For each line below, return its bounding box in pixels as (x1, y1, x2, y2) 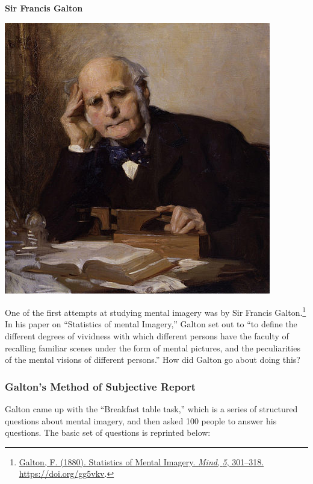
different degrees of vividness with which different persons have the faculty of (5, 330, 289, 342)
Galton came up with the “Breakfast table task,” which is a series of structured (5, 403, 298, 415)
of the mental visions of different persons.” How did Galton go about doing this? (5, 353, 300, 366)
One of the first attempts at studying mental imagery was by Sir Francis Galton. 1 (5, 304, 306, 318)
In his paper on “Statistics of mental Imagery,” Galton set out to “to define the (5, 318, 297, 330)
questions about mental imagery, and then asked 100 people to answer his (5, 414, 277, 427)
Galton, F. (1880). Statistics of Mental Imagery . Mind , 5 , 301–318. (19, 455, 264, 468)
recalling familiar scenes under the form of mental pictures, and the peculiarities (5, 341, 300, 354)
